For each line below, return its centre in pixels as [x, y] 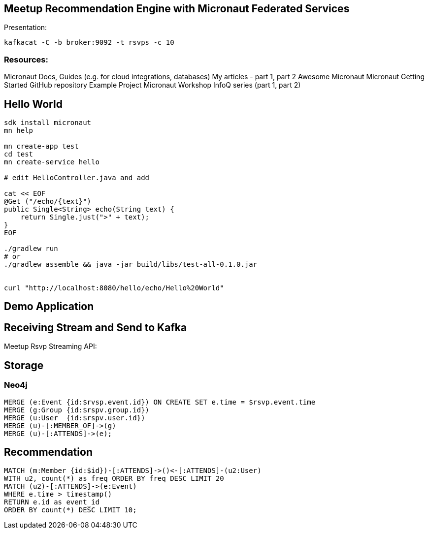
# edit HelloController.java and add [77, 178]
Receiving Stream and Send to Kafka [96, 327]
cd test [19, 154]
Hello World [33, 104]
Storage [24, 365]
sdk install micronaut [48, 123]
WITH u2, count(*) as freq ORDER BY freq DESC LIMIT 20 [114, 479]
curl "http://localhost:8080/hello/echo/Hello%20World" [114, 288]
